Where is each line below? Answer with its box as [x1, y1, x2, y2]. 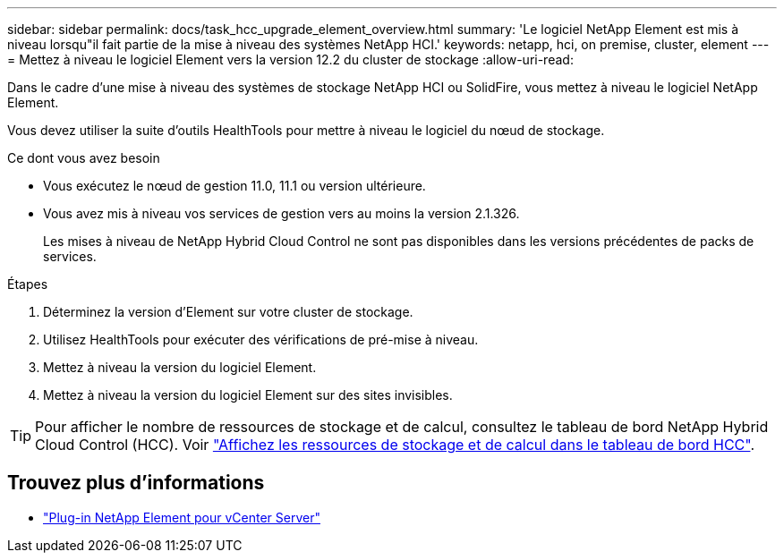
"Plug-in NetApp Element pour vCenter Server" [43, 509, 320, 525]
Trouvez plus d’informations [7, 471, 265, 495]
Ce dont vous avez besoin [7, 150, 160, 165]
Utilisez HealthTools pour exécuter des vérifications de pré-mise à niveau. [43, 332, 479, 347]
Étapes [7, 276, 48, 292]
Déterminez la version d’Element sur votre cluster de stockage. [43, 304, 413, 319]
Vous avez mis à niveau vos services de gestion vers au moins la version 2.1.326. [43, 206, 520, 221]
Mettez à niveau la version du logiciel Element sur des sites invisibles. [43, 387, 453, 403]
